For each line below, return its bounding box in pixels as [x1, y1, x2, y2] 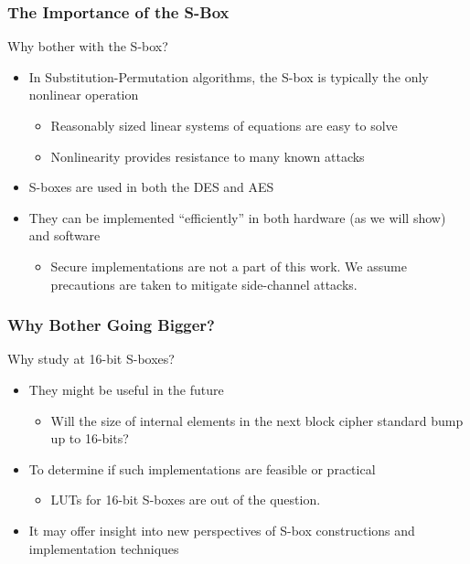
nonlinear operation [28, 85, 139, 104]
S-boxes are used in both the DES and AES [28, 177, 274, 197]
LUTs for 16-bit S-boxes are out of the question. [50, 490, 321, 509]
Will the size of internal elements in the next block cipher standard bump [50, 410, 464, 430]
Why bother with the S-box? [7, 37, 168, 56]
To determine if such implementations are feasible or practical [28, 459, 376, 478]
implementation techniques [28, 538, 179, 558]
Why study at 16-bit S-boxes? [7, 349, 175, 368]
